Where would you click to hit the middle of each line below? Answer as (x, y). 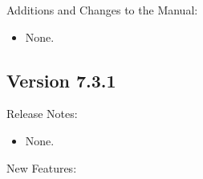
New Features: (42, 167)
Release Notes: (42, 114)
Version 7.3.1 (61, 80)
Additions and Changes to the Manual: (102, 10)
